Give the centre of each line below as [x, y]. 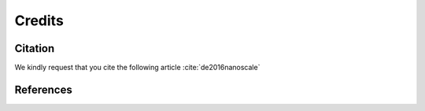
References [43, 89]
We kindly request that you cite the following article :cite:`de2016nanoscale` [137, 68]
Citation [35, 48]
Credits [39, 20]
